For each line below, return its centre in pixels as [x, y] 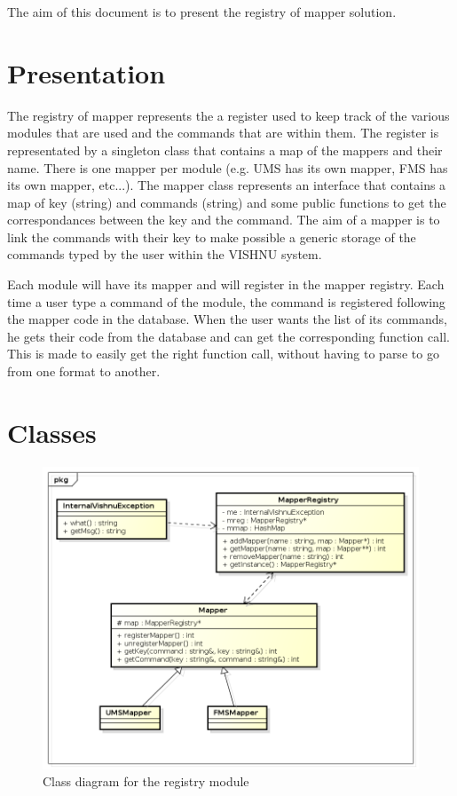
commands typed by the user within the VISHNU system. [165, 254]
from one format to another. [84, 371]
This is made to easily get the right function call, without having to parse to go [223, 354]
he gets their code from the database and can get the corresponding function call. [228, 336]
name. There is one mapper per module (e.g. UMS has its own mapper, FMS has [228, 167]
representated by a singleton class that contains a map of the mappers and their [225, 150]
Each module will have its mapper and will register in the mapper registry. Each [226, 284]
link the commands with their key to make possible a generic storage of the [212, 236]
